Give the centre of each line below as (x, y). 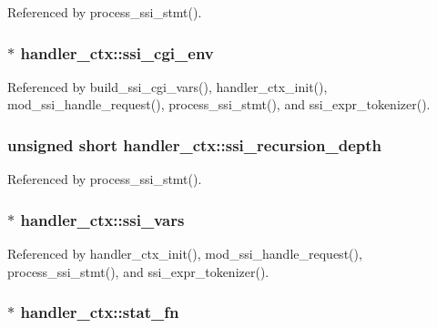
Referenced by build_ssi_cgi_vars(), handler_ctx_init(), (168, 86)
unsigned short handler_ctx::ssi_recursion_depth (194, 144)
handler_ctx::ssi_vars (102, 219)
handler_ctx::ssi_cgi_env (117, 52)
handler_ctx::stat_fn (100, 312)
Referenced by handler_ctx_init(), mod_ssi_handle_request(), (185, 254)
